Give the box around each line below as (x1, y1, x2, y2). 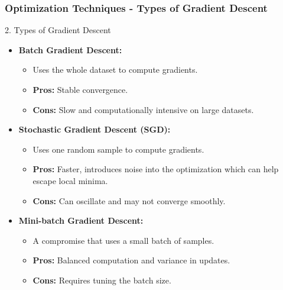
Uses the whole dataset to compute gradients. (32, 63, 198, 76)
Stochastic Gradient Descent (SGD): (18, 123, 171, 136)
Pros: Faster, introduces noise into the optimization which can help (32, 163, 279, 175)
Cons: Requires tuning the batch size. (32, 273, 171, 286)
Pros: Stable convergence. (32, 83, 128, 95)
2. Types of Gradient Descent (5, 24, 111, 36)
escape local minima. (32, 174, 108, 186)
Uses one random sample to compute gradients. (32, 143, 204, 155)
